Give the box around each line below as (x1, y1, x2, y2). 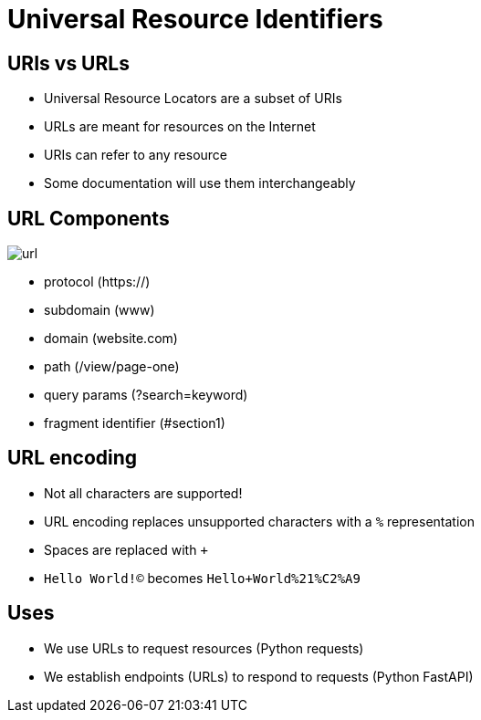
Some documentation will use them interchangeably (44, 175, 356, 192)
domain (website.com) (44, 330, 178, 347)
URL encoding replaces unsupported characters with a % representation (44, 513, 475, 529)
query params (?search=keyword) (44, 387, 248, 403)
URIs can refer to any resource (44, 147, 228, 163)
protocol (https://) (44, 274, 151, 290)
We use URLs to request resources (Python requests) (44, 640, 364, 656)
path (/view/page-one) (44, 359, 180, 375)
